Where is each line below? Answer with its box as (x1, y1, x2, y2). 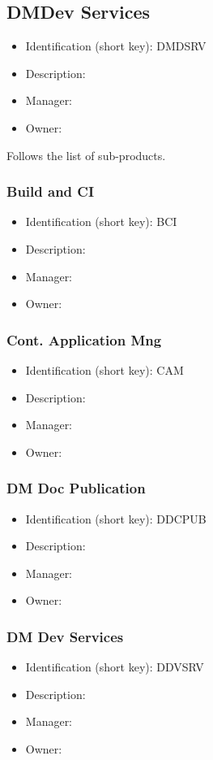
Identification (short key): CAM (25, 361, 184, 378)
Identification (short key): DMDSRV (25, 37, 207, 54)
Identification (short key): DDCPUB (25, 510, 207, 527)
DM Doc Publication (6, 478, 146, 498)
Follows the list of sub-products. (6, 146, 166, 163)
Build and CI (6, 181, 95, 202)
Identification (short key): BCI (25, 213, 177, 230)
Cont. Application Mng (6, 329, 162, 350)
